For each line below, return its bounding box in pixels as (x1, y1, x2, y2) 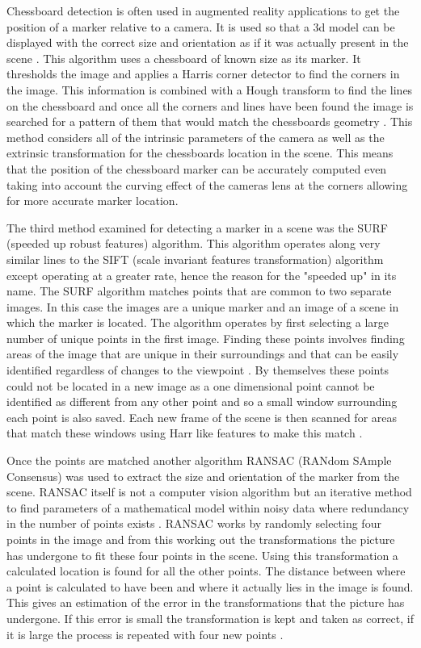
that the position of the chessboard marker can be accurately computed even (6, 160, 387, 177)
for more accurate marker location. (6, 192, 179, 209)
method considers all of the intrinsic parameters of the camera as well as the (6, 128, 385, 145)
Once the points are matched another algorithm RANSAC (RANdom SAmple (6, 452, 392, 469)
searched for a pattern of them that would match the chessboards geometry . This (6, 113, 413, 130)
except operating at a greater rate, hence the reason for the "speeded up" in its (6, 266, 397, 283)
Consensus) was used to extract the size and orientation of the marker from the (6, 467, 400, 484)
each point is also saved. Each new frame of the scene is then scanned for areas (6, 408, 397, 425)
